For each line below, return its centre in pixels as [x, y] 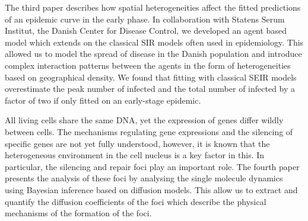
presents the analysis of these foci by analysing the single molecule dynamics [144, 178]
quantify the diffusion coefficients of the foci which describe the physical [136, 201]
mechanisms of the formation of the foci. [78, 213]
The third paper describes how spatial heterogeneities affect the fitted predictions [153, 7]
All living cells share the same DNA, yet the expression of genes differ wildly [144, 120]
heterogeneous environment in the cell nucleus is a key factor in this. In [135, 155]
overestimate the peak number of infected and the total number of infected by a [150, 89]
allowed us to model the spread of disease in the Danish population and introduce [153, 54]
